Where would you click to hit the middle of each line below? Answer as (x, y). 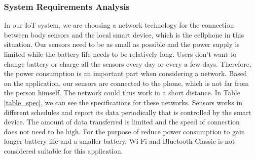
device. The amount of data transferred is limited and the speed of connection (122, 122)
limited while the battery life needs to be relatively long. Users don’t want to (120, 54)
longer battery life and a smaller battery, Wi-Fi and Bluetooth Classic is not (120, 141)
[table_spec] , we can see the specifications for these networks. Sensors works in (123, 102)
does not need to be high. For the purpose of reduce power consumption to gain (125, 131)
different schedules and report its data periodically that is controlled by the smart (128, 112)
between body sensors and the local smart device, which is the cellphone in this (124, 34)
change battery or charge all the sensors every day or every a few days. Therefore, (128, 63)
